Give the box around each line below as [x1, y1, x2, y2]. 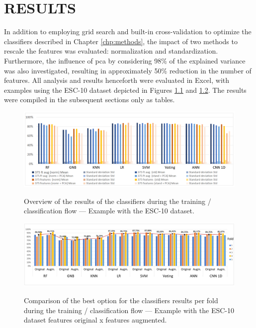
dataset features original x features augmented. [24, 315, 167, 325]
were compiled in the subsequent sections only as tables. [4, 94, 175, 105]
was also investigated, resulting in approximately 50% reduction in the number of [4, 65, 252, 75]
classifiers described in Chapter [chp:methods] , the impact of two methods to [4, 36, 238, 46]
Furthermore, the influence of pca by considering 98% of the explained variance [4, 55, 246, 66]
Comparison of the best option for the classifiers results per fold [24, 295, 218, 305]
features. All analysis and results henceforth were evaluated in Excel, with [4, 75, 230, 85]
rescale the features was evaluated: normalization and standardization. [4, 46, 218, 56]
